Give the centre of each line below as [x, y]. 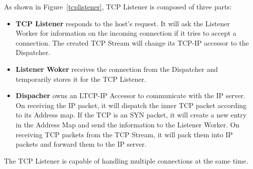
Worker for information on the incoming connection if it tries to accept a [126, 33]
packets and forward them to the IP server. [81, 144]
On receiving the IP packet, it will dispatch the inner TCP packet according [131, 105]
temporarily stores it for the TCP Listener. [81, 79]
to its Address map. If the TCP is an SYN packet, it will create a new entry [131, 115]
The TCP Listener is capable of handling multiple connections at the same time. [126, 160]
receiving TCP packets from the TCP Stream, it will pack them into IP [124, 134]
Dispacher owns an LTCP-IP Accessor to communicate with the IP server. [130, 95]
